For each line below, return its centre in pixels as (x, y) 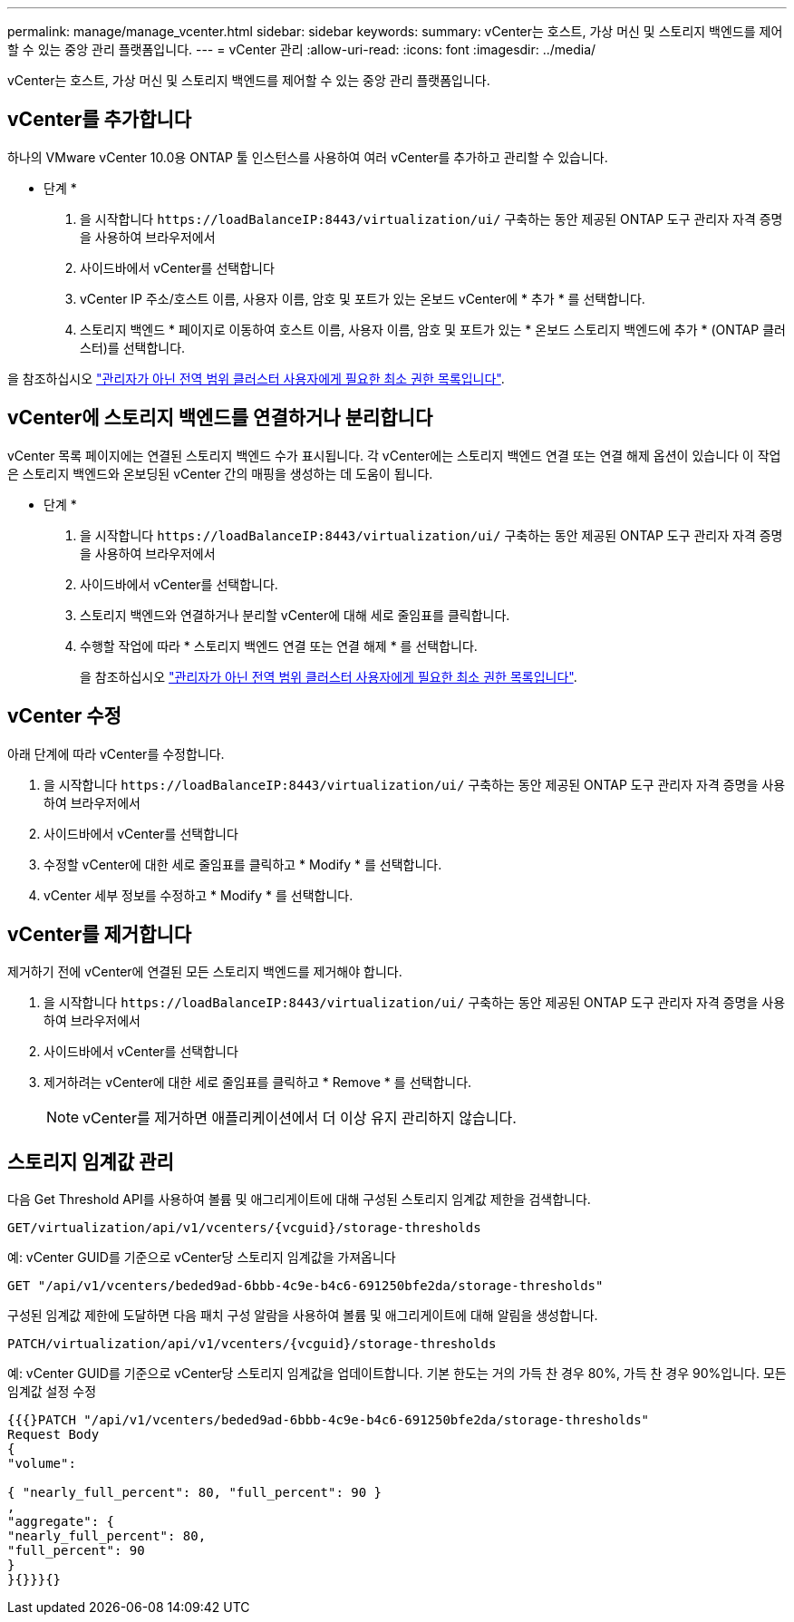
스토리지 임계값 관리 (91, 1161)
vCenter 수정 (64, 716)
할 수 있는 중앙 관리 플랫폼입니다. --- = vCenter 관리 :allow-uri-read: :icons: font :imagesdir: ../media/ (302, 49)
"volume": (42, 1464)
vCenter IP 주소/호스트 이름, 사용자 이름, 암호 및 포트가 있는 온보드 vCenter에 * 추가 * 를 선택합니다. (363, 298)
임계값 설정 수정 (52, 1392)
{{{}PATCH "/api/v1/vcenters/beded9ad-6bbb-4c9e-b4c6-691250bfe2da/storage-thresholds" (329, 1420)
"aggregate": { (61, 1522)
